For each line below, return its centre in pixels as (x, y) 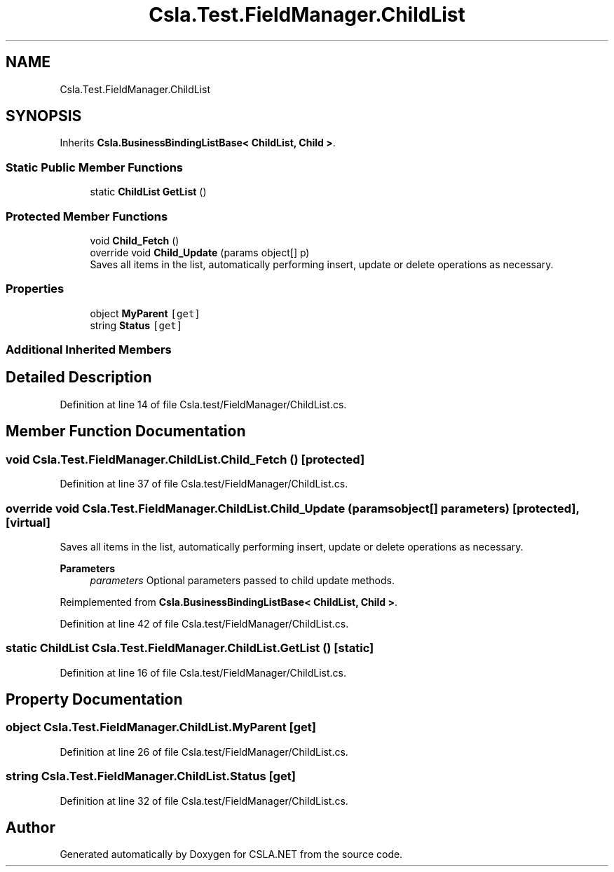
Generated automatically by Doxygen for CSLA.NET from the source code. (231, 854)
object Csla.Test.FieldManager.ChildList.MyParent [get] (161, 727)
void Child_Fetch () (135, 240)
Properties (35, 289)
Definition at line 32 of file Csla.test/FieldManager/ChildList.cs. (204, 801)
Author (30, 828)
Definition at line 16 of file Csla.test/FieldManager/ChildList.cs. (203, 672)
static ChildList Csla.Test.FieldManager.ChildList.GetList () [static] (190, 648)
